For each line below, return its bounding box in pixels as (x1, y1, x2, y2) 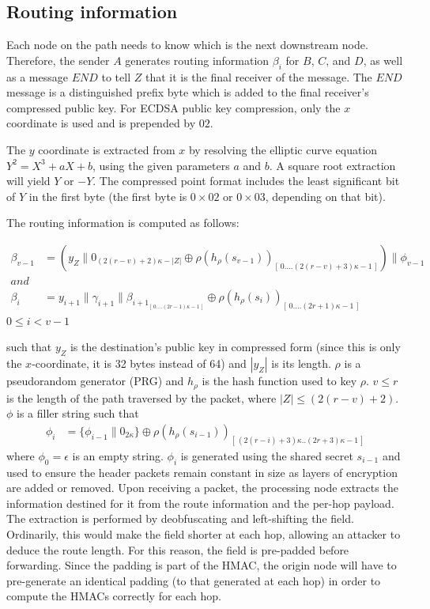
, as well (363, 51, 403, 68)
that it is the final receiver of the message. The (145, 68, 372, 85)
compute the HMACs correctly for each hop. (6, 588, 222, 604)
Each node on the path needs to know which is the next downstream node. (6, 36, 368, 53)
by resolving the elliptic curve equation (188, 141, 378, 157)
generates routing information (125, 51, 270, 68)
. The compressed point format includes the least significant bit (92, 172, 400, 189)
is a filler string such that (17, 405, 139, 422)
